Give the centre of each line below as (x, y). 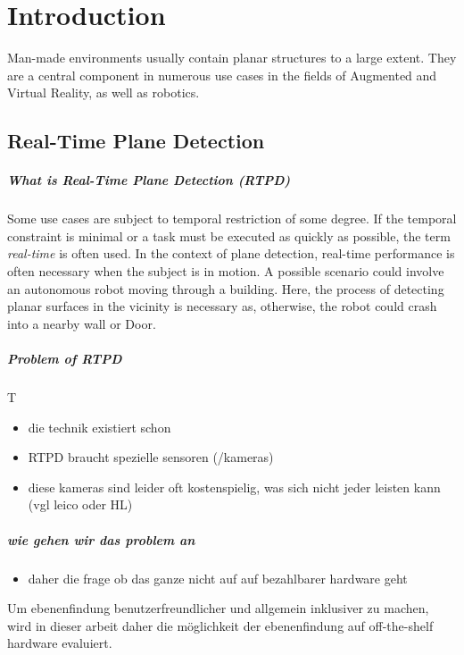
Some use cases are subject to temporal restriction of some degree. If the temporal (232, 218)
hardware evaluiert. (60, 643)
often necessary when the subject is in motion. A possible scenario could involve (226, 271)
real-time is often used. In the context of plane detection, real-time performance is (231, 253)
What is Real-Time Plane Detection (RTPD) (149, 180)
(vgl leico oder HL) (80, 504)
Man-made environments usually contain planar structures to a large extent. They (232, 58)
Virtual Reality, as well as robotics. (104, 92)
